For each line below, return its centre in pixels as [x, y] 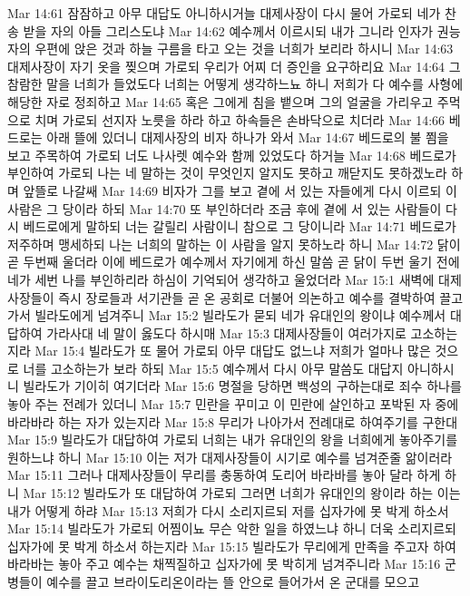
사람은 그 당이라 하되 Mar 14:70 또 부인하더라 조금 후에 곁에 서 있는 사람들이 [225, 208]
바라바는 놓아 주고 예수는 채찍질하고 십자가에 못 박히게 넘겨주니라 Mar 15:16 [224, 564]
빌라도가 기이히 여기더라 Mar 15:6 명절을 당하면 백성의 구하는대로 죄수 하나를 [242, 386]
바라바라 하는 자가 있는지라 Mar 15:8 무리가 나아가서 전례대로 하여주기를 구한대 [233, 421]
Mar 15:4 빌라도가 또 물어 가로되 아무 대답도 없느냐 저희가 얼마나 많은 [233, 351]
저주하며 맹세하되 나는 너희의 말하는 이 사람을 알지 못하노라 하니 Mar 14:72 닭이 [234, 244]
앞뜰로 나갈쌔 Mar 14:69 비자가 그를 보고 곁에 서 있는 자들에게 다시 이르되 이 [240, 190]
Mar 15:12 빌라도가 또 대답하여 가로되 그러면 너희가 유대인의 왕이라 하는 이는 [242, 493]
